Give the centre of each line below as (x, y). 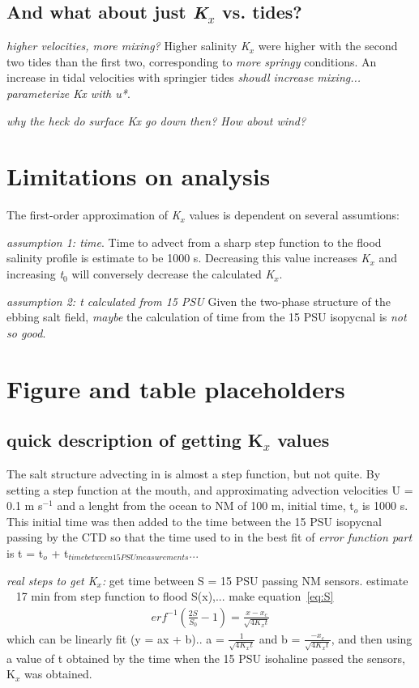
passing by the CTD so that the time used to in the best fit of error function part (209, 537)
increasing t (35, 274)
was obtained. (58, 674)
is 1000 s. (385, 505)
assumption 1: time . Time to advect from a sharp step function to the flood (194, 242)
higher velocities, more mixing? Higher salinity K (128, 46)
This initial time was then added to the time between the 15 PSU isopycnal (194, 521)
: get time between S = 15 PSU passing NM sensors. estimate (255, 580)
